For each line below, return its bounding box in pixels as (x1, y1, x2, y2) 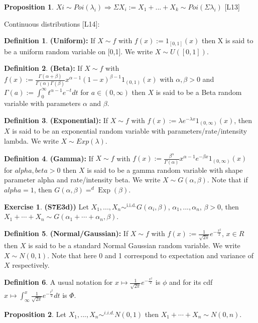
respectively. (12, 260, 50, 270)
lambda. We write (4, 136, 59, 146)
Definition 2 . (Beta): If (4, 63, 82, 73)
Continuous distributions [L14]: (4, 18, 100, 29)
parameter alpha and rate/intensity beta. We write (4, 174, 161, 185)
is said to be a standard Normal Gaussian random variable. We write (28, 240, 240, 250)
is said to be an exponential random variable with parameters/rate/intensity (12, 126, 247, 136)
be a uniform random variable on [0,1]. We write (4, 46, 153, 56)
